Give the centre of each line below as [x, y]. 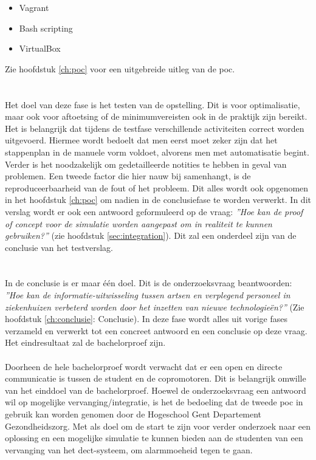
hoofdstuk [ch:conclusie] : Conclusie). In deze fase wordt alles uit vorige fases [146, 319]
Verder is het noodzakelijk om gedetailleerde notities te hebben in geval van [146, 164]
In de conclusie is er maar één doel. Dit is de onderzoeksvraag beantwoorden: [149, 283]
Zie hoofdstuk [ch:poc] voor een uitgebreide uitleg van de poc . [120, 68]
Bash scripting [46, 28]
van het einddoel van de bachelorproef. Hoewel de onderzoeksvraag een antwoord [156, 390]
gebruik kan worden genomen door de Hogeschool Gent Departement [133, 414]
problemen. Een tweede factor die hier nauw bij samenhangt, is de [128, 176]
